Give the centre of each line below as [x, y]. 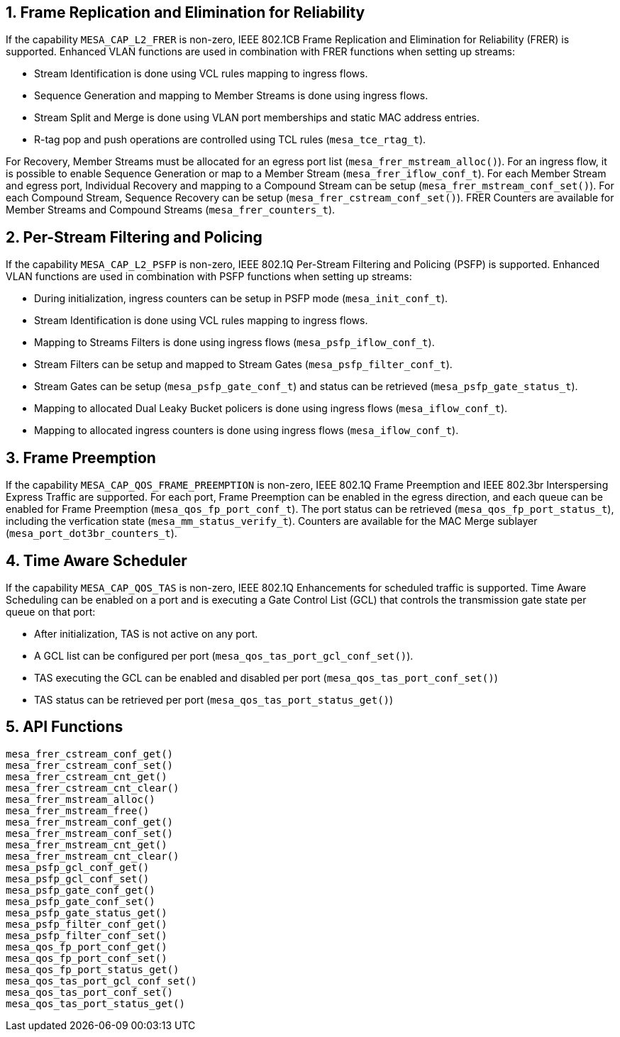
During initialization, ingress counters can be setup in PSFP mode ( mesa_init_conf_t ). [241, 299]
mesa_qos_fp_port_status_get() [93, 969]
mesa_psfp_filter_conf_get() [87, 924]
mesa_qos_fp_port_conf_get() [87, 947]
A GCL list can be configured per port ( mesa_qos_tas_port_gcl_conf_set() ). [224, 655]
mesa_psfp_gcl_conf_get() [78, 867]
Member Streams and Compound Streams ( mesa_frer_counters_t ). [171, 210]
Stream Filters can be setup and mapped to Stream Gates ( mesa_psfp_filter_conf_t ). [243, 365]
